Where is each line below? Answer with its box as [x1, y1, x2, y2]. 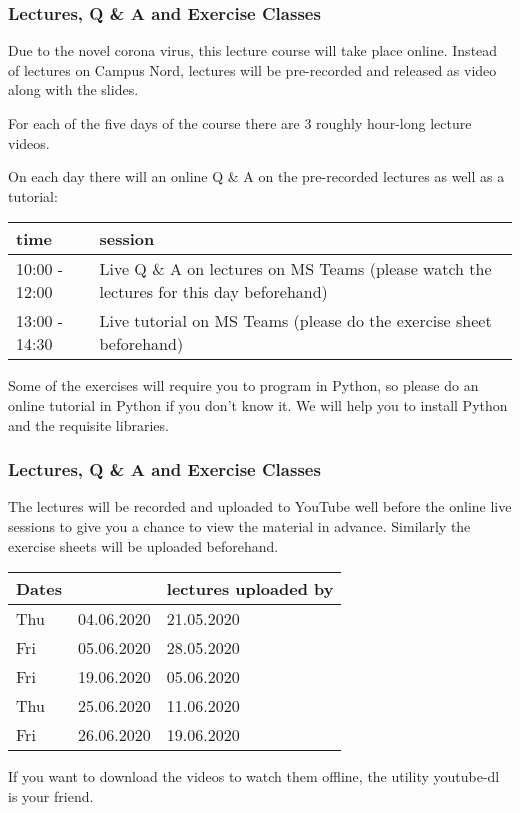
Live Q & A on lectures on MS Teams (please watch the [99, 257, 492, 281]
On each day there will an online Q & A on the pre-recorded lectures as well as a [8, 166, 505, 187]
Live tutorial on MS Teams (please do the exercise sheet [99, 309, 492, 333]
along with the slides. [8, 79, 139, 100]
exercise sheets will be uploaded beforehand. [8, 535, 279, 556]
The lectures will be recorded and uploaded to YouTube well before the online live [8, 496, 512, 517]
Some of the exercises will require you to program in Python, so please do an [8, 375, 479, 396]
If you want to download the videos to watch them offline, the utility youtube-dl [8, 766, 500, 787]
